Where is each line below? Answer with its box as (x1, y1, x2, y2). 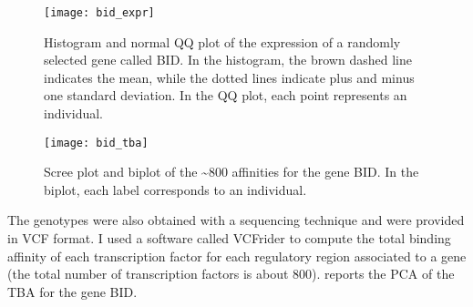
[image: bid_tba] (44, 136, 149, 149)
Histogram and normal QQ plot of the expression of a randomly (44, 32, 401, 51)
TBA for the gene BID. (7, 281, 138, 301)
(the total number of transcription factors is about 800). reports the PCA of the (7, 264, 455, 283)
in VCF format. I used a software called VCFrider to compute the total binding (7, 229, 451, 248)
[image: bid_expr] (44, 6, 155, 19)
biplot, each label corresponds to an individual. (44, 179, 307, 199)
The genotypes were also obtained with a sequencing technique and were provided (7, 210, 465, 230)
